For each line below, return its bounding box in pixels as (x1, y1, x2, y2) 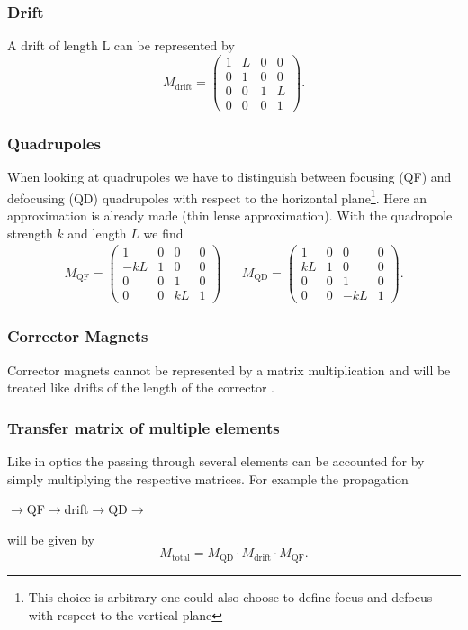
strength (7, 223, 53, 242)
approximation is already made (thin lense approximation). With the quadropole (7, 206, 453, 225)
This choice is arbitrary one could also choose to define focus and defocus (28, 587, 433, 606)
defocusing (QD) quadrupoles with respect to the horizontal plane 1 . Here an (7, 185, 427, 207)
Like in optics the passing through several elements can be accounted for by (7, 452, 425, 471)
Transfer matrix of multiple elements (7, 416, 280, 438)
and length (67, 223, 127, 242)
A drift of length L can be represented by (7, 36, 235, 55)
